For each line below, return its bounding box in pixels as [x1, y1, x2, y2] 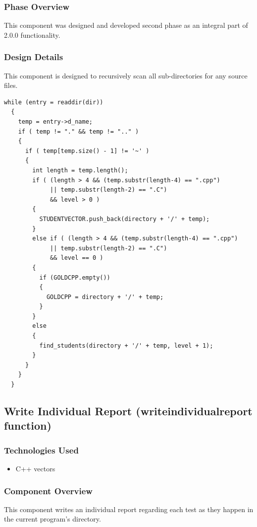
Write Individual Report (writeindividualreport [4, 403, 253, 419]
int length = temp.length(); [32, 166, 128, 174]
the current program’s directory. [4, 514, 101, 524]
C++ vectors [15, 463, 55, 474]
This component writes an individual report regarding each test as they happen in [4, 504, 254, 514]
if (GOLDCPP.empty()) [39, 274, 110, 281]
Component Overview [4, 484, 93, 497]
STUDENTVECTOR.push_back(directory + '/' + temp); [39, 215, 210, 223]
